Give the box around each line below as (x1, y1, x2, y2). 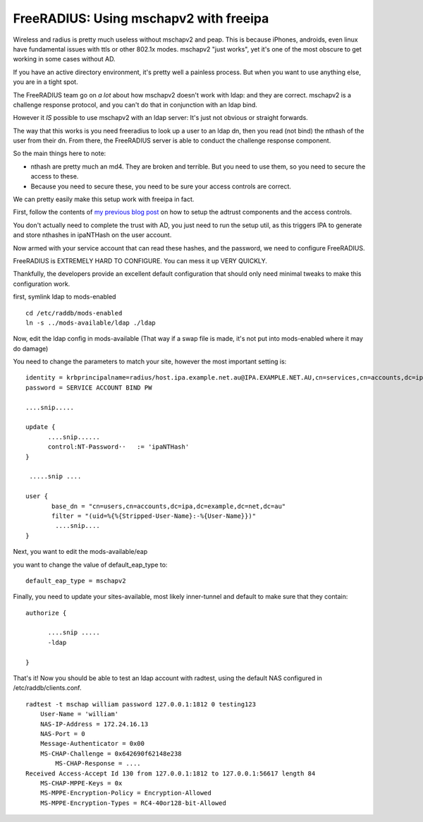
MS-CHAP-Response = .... (55, 759, 141, 768)
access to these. (30, 172, 79, 181)
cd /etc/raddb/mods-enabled (25, 309, 123, 317)
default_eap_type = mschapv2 (25, 576, 126, 585)
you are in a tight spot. (13, 78, 78, 86)
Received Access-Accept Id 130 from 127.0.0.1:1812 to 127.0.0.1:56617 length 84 (25, 769, 316, 778)
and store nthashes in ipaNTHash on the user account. (13, 231, 172, 239)
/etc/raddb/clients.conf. (13, 684, 82, 692)
